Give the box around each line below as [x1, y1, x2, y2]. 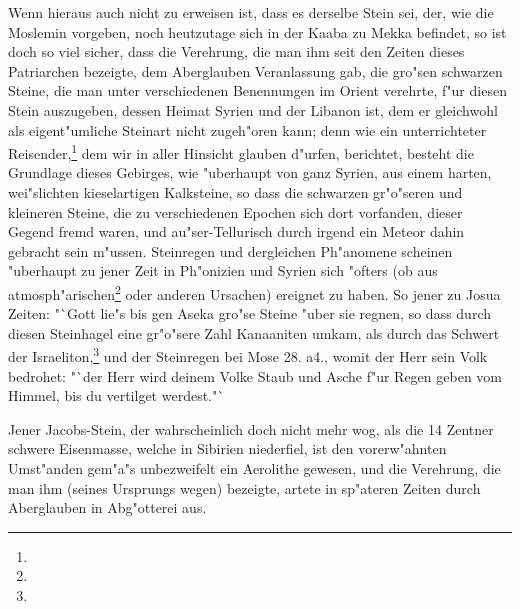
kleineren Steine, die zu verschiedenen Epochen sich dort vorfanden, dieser [8, 201, 463, 222]
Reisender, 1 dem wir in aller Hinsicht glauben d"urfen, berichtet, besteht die [8, 140, 474, 163]
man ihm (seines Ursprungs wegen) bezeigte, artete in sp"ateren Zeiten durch [8, 477, 481, 498]
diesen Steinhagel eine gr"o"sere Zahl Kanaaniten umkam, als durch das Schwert [8, 322, 500, 343]
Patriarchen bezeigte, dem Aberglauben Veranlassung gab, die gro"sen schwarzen [8, 60, 503, 81]
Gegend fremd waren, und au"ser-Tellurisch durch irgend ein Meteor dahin [8, 221, 465, 242]
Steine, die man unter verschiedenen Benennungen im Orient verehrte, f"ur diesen [8, 80, 507, 101]
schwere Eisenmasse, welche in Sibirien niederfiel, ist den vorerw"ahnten [8, 438, 447, 459]
